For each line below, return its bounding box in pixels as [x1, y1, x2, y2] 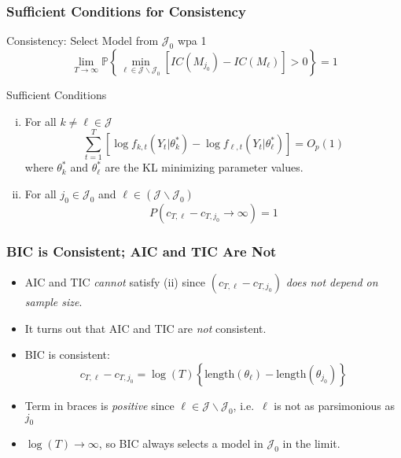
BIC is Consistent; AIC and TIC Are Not [6, 241, 277, 260]
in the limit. [282, 435, 340, 452]
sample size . [24, 293, 83, 309]
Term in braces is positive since [24, 397, 175, 413]
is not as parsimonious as [274, 397, 395, 413]
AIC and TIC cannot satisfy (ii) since [24, 273, 206, 290]
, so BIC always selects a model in [98, 435, 263, 452]
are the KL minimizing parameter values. [105, 159, 304, 175]
